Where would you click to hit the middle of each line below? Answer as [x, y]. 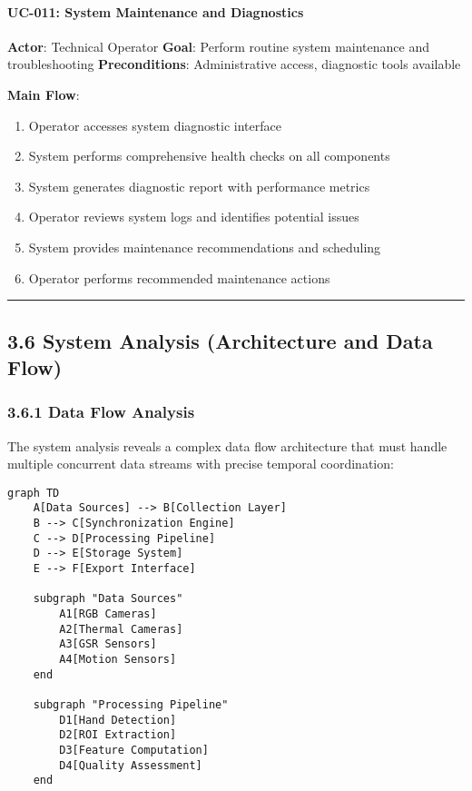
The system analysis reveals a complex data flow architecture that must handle [227, 445]
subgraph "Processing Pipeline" [131, 704]
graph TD [34, 493]
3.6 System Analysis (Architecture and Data [220, 340]
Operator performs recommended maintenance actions [179, 277]
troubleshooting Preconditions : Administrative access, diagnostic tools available [234, 64]
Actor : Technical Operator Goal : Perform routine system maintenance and [218, 46]
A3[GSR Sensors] [108, 644]
